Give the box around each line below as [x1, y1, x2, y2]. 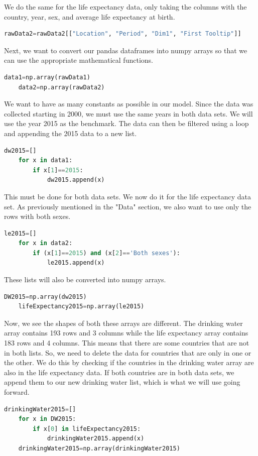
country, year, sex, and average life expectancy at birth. [4, 11, 175, 22]
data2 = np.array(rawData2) [18, 83, 105, 91]
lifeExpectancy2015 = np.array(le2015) [18, 303, 145, 310]
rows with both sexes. [4, 211, 71, 221]
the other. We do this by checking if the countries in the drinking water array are [4, 357, 254, 368]
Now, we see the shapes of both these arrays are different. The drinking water [4, 317, 243, 328]
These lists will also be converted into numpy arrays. [4, 274, 166, 285]
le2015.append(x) [47, 259, 105, 267]
